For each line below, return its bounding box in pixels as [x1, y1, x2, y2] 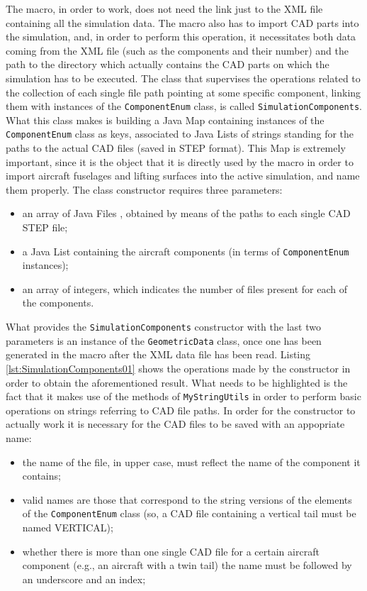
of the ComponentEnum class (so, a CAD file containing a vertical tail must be [22, 506, 356, 521]
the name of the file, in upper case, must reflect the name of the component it [22, 454, 361, 469]
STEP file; [22, 220, 68, 235]
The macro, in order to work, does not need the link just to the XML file [6, 1, 323, 16]
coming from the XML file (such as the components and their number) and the [6, 43, 349, 57]
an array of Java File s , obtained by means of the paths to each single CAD [22, 206, 351, 221]
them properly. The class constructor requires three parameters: [6, 182, 283, 197]
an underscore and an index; [22, 571, 146, 586]
